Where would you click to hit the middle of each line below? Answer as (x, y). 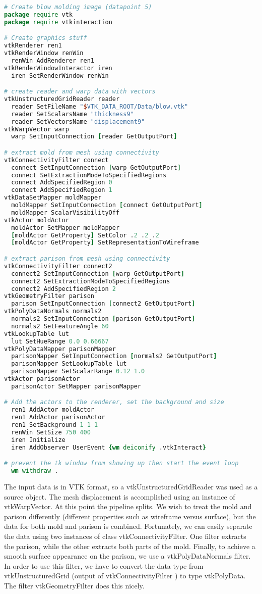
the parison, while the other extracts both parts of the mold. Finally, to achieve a (130, 546)
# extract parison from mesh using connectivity (87, 259)
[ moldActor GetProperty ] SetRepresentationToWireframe (105, 243)
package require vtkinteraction (58, 22)
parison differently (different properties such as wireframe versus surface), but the (130, 516)
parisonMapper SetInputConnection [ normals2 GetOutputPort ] (114, 356)
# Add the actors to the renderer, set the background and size (114, 402)
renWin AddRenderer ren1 (53, 60)
